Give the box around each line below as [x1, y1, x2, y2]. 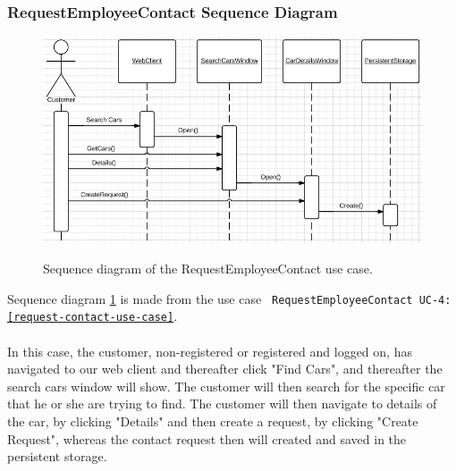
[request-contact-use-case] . [7, 307, 178, 325]
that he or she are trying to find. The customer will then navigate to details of [7, 394, 437, 413]
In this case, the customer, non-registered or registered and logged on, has [7, 341, 412, 360]
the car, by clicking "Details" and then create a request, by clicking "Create [7, 411, 418, 430]
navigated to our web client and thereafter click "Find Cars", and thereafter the [7, 359, 443, 378]
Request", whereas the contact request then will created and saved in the [7, 429, 407, 448]
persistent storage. [7, 447, 107, 466]
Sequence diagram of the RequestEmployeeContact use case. [43, 259, 373, 278]
